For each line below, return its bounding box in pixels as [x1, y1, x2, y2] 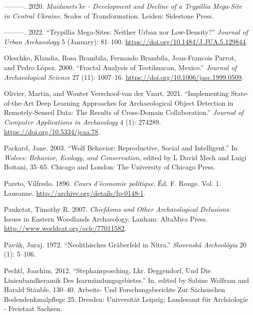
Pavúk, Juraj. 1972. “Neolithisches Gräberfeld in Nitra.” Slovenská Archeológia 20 [4, 239, 247, 249]
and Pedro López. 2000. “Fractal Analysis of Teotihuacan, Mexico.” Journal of [4, 62, 237, 72]
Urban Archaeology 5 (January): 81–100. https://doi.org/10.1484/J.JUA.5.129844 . [4, 36, 248, 46]
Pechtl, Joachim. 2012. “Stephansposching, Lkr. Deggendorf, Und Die [4, 265, 211, 276]
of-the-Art [4, 97, 34, 108]
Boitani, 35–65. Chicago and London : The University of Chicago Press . [4, 162, 216, 172]
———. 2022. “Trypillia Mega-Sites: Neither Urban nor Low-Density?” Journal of [4, 27, 248, 37]
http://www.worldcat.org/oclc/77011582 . [4, 223, 126, 233]
